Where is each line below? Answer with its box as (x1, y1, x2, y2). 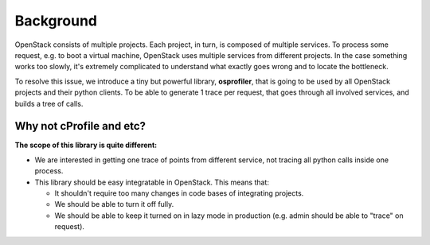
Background (14, 12, 97, 29)
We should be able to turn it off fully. (54, 200, 174, 209)
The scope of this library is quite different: (14, 140, 158, 150)
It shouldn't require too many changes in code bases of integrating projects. (54, 188, 304, 198)
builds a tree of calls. (14, 99, 84, 108)
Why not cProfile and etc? (14, 119, 147, 133)
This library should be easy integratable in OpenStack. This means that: (34, 177, 270, 187)
